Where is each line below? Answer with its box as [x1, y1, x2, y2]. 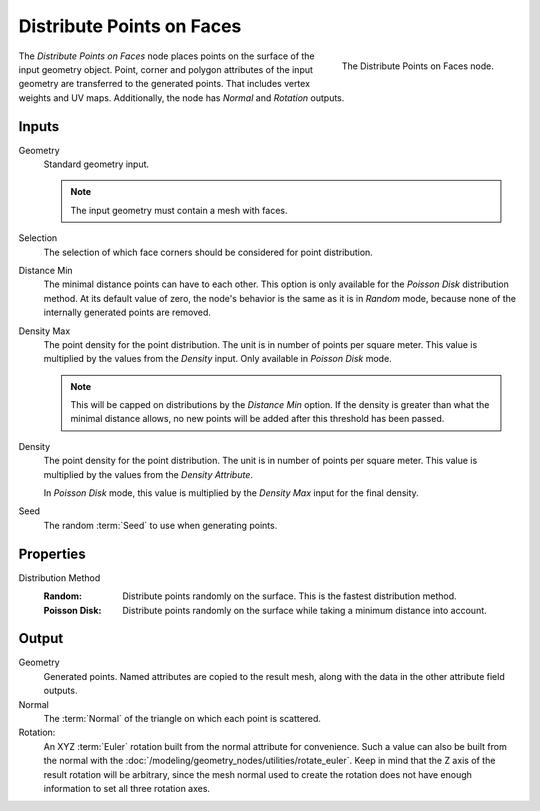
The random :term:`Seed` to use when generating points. [43, 519, 278, 531]
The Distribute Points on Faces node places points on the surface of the [18, 50, 315, 62]
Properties [18, 545, 86, 562]
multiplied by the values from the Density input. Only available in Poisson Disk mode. [43, 353, 392, 365]
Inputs [18, 118, 60, 135]
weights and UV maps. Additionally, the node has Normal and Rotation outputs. [18, 91, 345, 104]
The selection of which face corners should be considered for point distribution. [43, 246, 374, 258]
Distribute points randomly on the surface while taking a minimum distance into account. [122, 604, 487, 616]
